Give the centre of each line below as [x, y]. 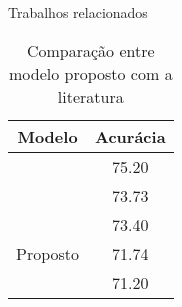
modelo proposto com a [90, 73]
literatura [90, 96]
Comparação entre [90, 50]
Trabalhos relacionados [78, 12]
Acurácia [130, 136]
